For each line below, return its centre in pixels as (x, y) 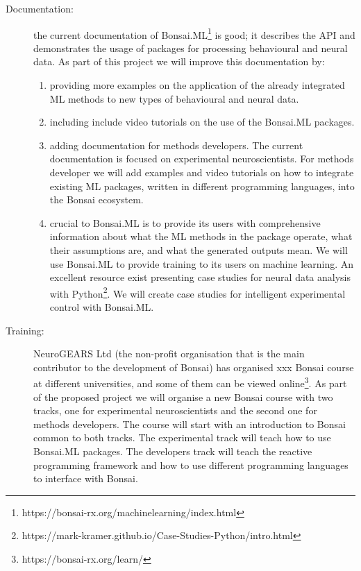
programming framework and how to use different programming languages (191, 465)
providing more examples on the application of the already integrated (197, 85)
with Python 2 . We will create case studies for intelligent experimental (198, 292)
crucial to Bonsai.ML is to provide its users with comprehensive (185, 222)
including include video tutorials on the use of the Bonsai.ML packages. (202, 122)
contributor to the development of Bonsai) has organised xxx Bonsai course (194, 367)
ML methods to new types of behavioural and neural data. (174, 98)
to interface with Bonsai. (86, 478)
